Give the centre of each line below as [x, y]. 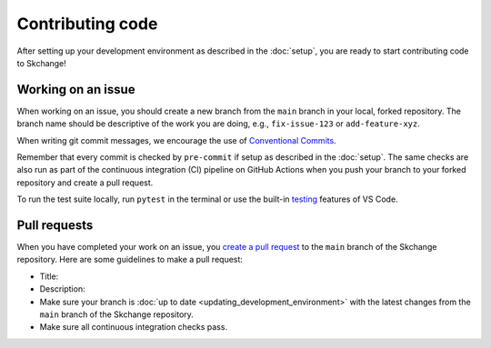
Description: [62, 289]
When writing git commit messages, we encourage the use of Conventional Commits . [176, 140]
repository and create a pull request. [85, 183]
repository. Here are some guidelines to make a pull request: [130, 260]
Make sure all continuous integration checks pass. [133, 327]
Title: [49, 276]
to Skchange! [42, 63]
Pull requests [55, 225]
